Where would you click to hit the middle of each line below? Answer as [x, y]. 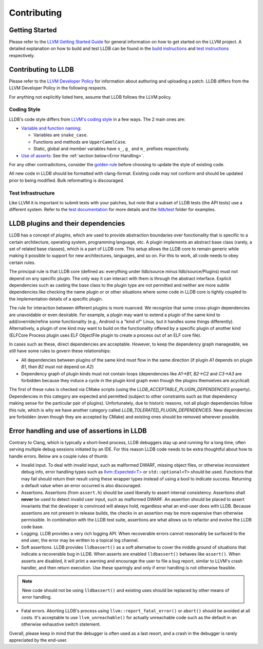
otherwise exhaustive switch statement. [61, 624]
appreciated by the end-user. [38, 640]
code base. [32, 527]
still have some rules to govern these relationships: [60, 351]
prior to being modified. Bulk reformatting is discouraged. [66, 180]
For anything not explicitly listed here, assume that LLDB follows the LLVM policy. [90, 97]
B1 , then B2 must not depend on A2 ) [57, 367]
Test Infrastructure [32, 193]
